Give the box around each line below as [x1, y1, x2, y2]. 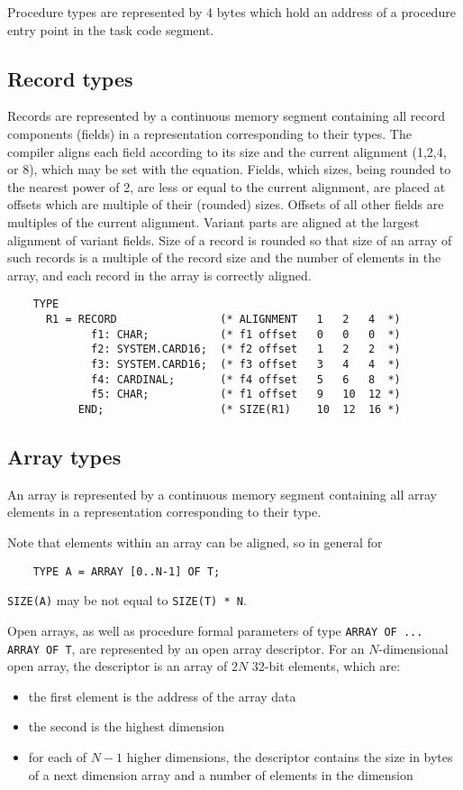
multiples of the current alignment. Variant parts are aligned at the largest [7, 212, 420, 231]
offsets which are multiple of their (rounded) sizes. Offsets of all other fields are [7, 195, 444, 214]
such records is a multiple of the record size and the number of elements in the [7, 248, 441, 267]
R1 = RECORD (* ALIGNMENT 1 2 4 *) [45, 312, 401, 326]
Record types [7, 64, 133, 92]
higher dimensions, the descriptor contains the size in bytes [126, 747, 453, 766]
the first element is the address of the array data [28, 686, 296, 705]
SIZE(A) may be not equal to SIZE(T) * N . [7, 591, 247, 610]
